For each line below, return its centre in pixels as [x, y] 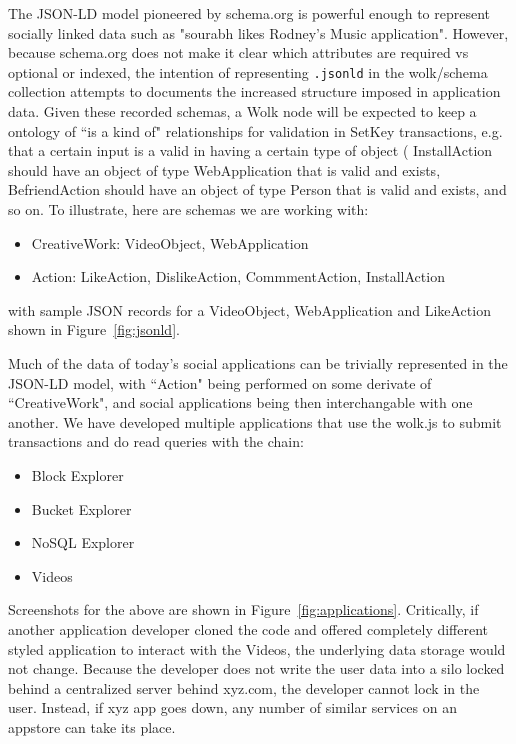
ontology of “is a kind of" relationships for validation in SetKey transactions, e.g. [255, 130]
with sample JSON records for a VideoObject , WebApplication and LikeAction [249, 309]
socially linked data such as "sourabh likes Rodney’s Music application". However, [258, 32]
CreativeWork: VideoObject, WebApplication [170, 242]
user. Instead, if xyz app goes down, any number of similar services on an [232, 707]
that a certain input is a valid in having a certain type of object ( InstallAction [250, 150]
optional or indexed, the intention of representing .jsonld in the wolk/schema [248, 71]
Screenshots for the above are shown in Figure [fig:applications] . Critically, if [243, 609]
